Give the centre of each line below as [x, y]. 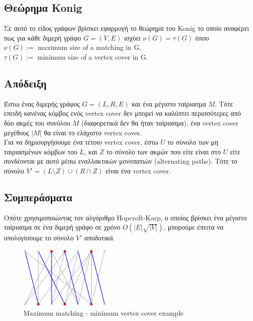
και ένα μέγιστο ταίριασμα [169, 103]
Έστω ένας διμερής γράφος [42, 103]
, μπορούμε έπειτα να [194, 227]
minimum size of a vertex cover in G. [93, 56]
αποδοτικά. [100, 238]
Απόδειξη [25, 83]
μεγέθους [17, 132]
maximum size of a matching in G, [89, 47]
